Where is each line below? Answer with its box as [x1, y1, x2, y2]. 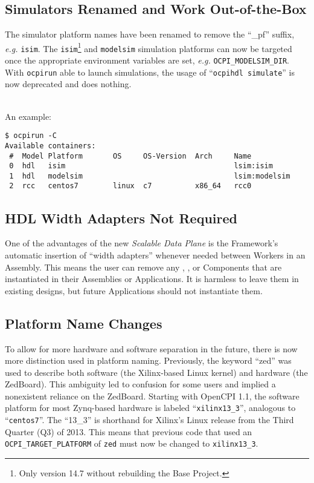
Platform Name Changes [5, 314, 162, 332]
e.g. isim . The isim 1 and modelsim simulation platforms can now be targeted [5, 40, 292, 54]
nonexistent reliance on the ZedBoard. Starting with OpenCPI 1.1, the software [5, 389, 300, 402]
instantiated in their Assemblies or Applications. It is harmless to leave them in [5, 272, 299, 285]
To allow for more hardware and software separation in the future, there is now [5, 342, 298, 355]
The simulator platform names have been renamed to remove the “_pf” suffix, [5, 28, 295, 41]
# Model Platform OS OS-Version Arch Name [9, 151, 252, 160]
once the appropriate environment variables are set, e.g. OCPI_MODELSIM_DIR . [5, 54, 289, 67]
